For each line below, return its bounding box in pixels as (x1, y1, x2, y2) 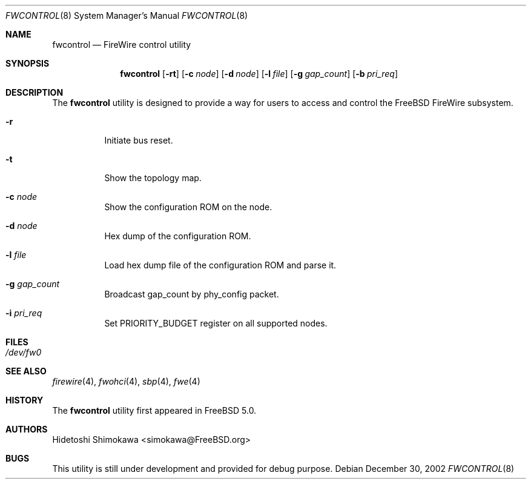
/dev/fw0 (5, 347, 42, 357)
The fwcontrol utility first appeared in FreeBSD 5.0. (52, 405, 257, 416)
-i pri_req (5, 308, 42, 318)
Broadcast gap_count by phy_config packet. (104, 289, 279, 299)
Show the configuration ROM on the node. (104, 202, 272, 212)
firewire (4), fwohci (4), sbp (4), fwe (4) (52, 376, 200, 386)
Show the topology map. (104, 173, 202, 183)
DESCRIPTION (5, 87, 64, 98)
